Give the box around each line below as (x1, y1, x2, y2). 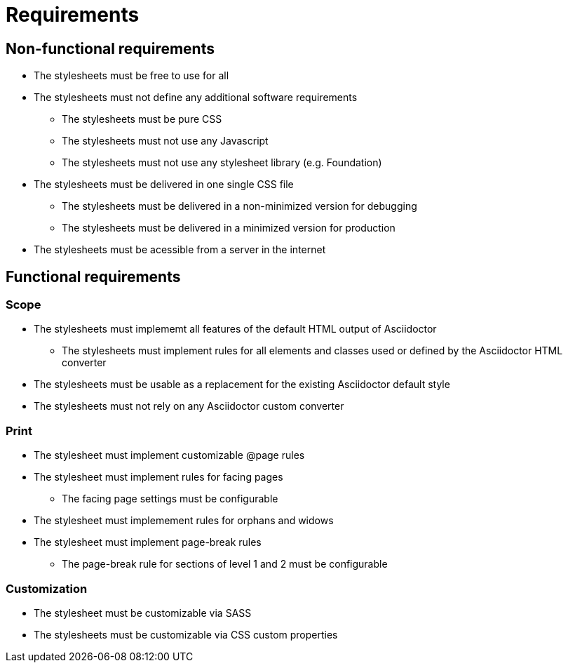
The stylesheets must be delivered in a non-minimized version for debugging (62, 200, 417, 213)
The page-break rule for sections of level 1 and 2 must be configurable (62, 558, 388, 570)
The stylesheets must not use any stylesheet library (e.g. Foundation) (62, 156, 382, 169)
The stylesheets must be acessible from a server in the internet (34, 243, 326, 256)
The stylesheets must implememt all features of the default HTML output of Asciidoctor (34, 323, 437, 335)
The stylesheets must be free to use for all (34, 69, 229, 82)
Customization (6, 581, 88, 596)
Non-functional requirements (6, 39, 215, 58)
